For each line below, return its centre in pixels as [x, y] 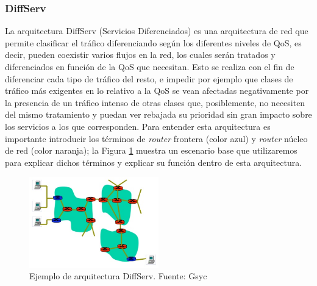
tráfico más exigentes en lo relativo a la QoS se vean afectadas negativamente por [157, 91]
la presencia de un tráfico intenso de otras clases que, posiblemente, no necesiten [155, 102]
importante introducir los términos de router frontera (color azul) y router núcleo [156, 138]
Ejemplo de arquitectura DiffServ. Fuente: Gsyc [118, 276]
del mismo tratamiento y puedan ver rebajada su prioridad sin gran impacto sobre [158, 114]
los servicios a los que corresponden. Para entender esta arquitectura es [138, 126]
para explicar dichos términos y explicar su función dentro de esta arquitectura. [154, 162]
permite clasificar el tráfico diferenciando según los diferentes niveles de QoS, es [153, 42]
